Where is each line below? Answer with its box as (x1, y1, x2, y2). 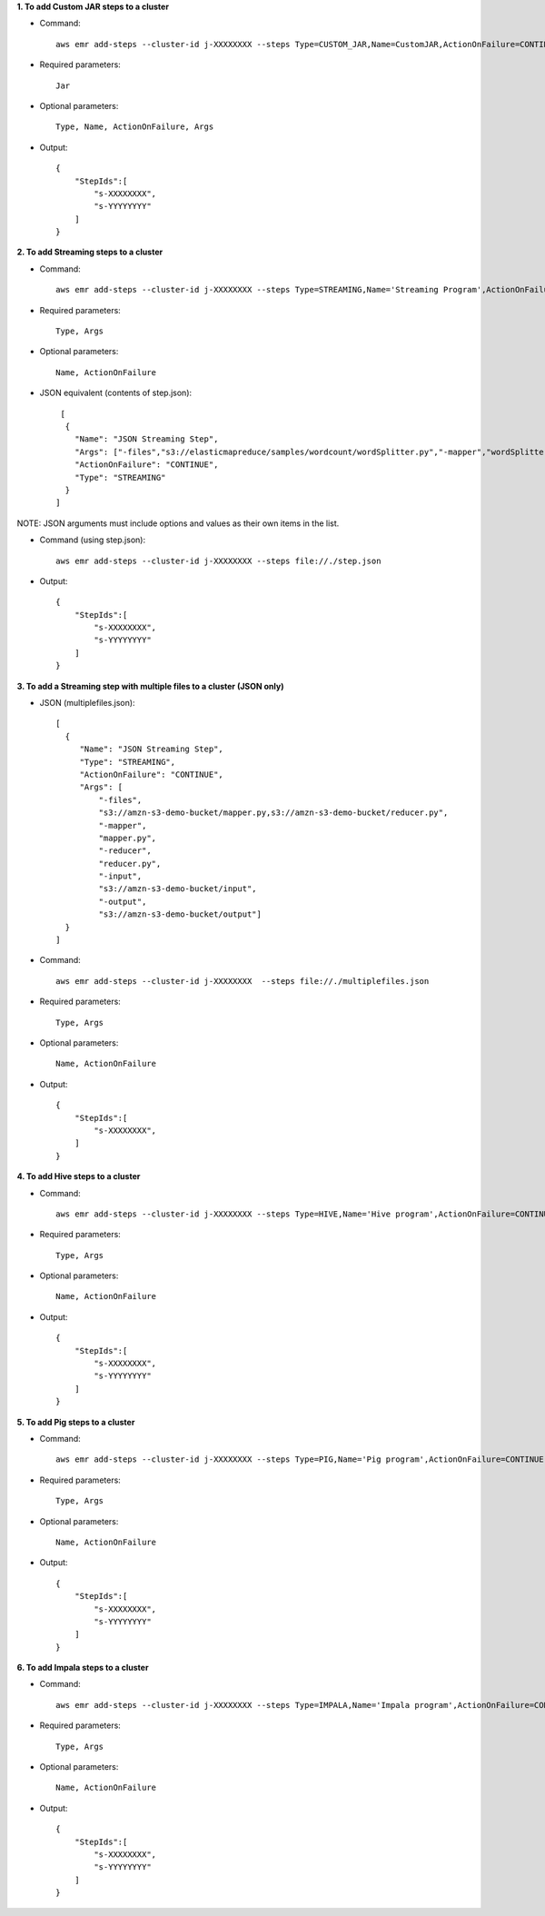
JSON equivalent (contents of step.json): (39, 387, 193, 399)
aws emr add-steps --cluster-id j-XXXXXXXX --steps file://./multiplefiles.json (55, 976, 430, 986)
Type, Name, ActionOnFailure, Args (55, 122, 214, 132)
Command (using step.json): (39, 534, 145, 545)
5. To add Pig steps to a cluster (16, 1416, 135, 1427)
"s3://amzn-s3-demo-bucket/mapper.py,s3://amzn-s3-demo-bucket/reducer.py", (98, 808, 449, 818)
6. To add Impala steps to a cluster (16, 1663, 149, 1673)
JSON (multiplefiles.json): (39, 698, 135, 709)
